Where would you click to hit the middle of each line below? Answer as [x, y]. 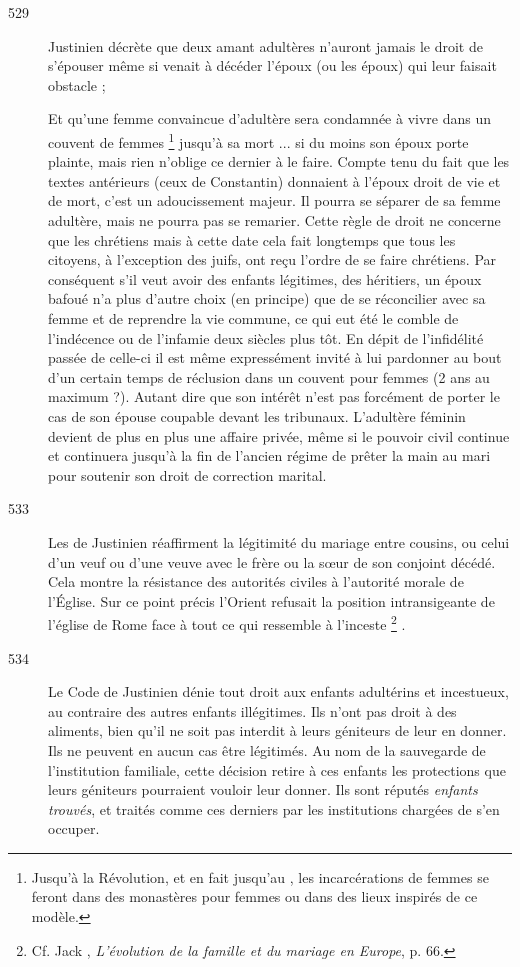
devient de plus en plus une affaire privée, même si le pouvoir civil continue [279, 435]
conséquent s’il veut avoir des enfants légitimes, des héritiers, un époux [265, 278]
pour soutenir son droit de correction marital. [187, 474]
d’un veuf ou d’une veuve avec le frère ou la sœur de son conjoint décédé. [272, 561]
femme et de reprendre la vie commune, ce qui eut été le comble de [253, 317]
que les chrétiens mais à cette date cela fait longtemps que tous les [252, 239]
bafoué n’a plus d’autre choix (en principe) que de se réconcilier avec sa [267, 298]
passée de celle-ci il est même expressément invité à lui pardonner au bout [275, 357]
